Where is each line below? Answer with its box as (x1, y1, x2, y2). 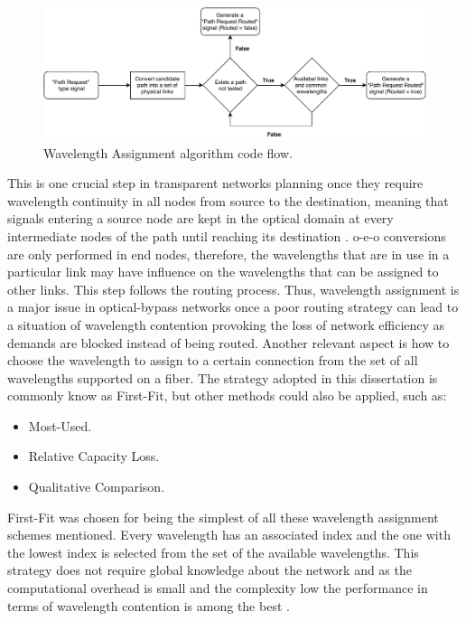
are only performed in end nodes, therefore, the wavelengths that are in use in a (7, 244, 450, 263)
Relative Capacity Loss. (28, 447, 160, 466)
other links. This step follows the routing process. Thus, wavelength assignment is (7, 279, 460, 298)
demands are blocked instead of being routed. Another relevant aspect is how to (7, 333, 450, 352)
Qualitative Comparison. (28, 477, 165, 496)
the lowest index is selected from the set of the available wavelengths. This (7, 542, 419, 561)
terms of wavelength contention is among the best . (7, 596, 290, 615)
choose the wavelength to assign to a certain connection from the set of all (7, 351, 418, 370)
